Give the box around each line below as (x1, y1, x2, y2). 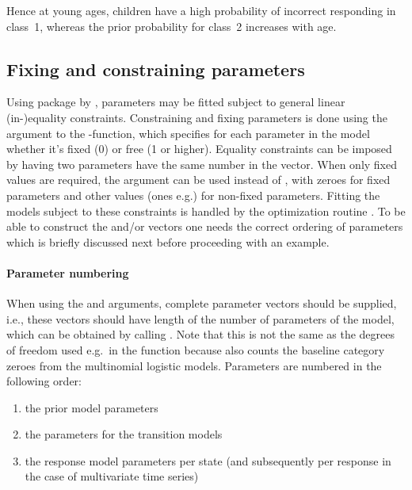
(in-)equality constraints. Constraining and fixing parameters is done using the (6, 109, 387, 125)
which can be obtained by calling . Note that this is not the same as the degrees (6, 326, 395, 343)
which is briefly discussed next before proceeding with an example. (6, 233, 330, 250)
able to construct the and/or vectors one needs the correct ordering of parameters (6, 218, 403, 235)
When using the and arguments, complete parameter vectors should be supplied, (6, 295, 397, 312)
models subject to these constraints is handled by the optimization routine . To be (6, 202, 406, 219)
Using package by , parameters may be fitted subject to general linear (6, 94, 345, 110)
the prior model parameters (25, 399, 158, 415)
